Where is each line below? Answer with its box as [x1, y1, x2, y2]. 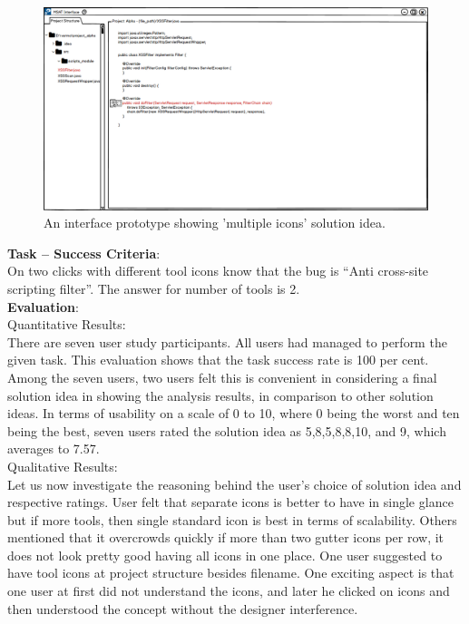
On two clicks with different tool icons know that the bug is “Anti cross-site [7, 261, 429, 280]
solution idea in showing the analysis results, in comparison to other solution [7, 385, 434, 405]
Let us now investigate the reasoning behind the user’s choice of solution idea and [7, 474, 462, 493]
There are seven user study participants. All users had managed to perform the [7, 332, 447, 351]
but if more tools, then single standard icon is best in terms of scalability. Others [7, 510, 457, 529]
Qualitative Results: [7, 456, 118, 475]
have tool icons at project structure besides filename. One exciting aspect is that [7, 563, 454, 582]
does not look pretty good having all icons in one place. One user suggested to [7, 545, 443, 564]
